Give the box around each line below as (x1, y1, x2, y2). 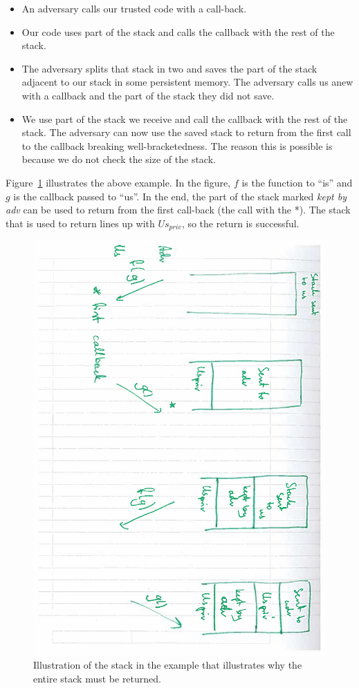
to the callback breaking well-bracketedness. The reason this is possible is (21, 138, 333, 153)
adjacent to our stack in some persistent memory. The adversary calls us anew (21, 75, 353, 89)
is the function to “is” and (241, 175, 353, 189)
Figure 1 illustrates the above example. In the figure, (6, 175, 231, 189)
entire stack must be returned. (33, 671, 161, 685)
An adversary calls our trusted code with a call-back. (21, 1, 247, 15)
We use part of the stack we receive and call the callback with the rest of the (21, 111, 348, 126)
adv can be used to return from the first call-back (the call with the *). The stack (6, 202, 351, 217)
